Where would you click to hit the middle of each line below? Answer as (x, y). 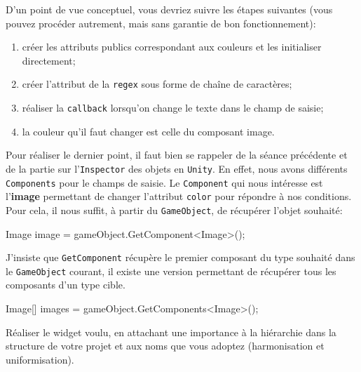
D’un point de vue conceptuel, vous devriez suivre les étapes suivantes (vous (169, 9)
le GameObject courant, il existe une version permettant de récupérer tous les (171, 271)
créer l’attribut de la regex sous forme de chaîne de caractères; (157, 84)
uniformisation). (40, 359)
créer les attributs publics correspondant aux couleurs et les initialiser (172, 47)
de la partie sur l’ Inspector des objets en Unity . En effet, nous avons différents (177, 168)
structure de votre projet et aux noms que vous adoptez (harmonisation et (165, 346)
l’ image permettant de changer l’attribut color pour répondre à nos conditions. (179, 196)
